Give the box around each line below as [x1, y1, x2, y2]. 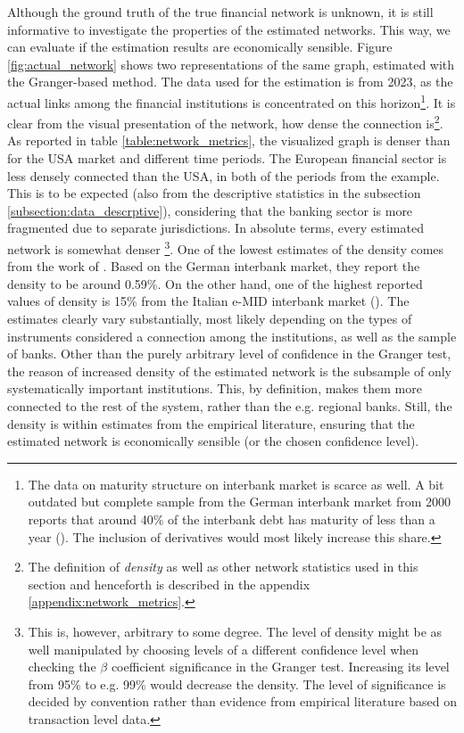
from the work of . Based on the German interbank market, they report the [7, 257, 420, 276]
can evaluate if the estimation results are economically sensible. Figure [7, 37, 393, 56]
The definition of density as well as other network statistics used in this [28, 557, 418, 576]
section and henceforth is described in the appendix [28, 574, 311, 593]
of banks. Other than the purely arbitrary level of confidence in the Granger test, [7, 344, 452, 363]
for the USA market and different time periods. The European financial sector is [7, 149, 447, 168]
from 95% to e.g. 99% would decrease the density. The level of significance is [28, 674, 446, 693]
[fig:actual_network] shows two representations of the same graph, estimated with [7, 54, 455, 73]
